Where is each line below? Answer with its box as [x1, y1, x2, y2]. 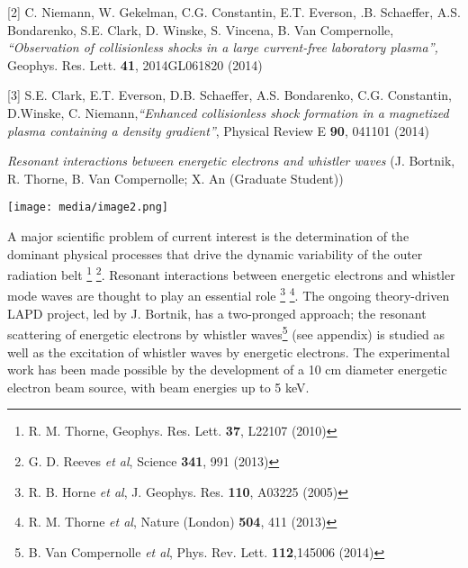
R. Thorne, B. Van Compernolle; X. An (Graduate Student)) [7, 168, 344, 187]
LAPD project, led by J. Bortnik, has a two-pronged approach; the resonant [7, 303, 427, 322]
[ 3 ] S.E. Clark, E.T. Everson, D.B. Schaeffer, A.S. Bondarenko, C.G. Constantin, [7, 86, 452, 104]
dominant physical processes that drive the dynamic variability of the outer [7, 244, 423, 263]
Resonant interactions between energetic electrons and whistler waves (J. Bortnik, [7, 151, 455, 170]
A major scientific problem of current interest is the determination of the [7, 227, 409, 245]
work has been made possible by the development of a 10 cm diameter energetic [7, 360, 447, 379]
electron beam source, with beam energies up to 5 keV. [7, 377, 310, 396]
